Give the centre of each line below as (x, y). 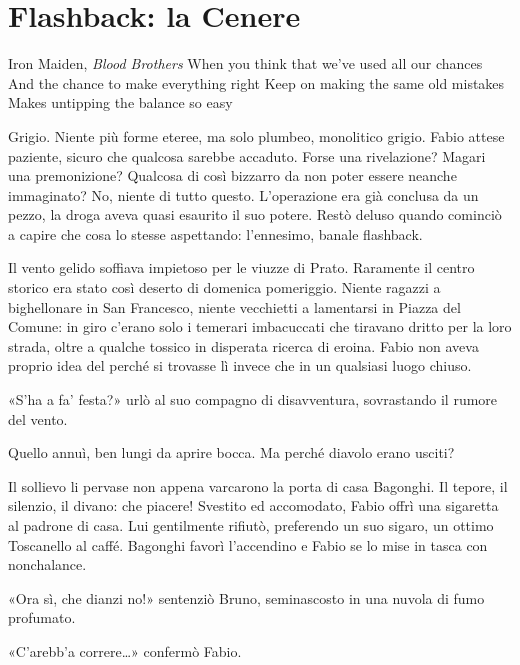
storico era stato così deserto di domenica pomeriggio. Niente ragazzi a (224, 287)
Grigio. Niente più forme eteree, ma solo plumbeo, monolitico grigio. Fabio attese (256, 135)
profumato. (42, 617)
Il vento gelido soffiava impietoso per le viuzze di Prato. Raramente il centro (241, 267)
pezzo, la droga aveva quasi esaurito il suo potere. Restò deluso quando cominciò (255, 214)
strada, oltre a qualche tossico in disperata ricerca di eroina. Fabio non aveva (243, 345)
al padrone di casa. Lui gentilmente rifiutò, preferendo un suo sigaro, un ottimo (251, 525)
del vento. (38, 418)
